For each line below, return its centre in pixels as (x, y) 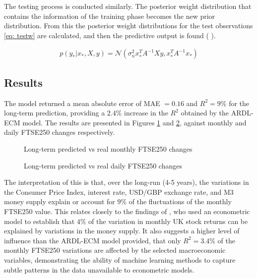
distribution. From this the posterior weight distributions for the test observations (128, 26)
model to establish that (39, 221)
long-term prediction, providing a (55, 113)
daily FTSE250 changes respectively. (60, 132)
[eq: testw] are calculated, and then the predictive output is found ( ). (110, 35)
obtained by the (205, 113)
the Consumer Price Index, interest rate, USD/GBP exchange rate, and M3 (119, 192)
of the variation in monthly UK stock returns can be (168, 221)
